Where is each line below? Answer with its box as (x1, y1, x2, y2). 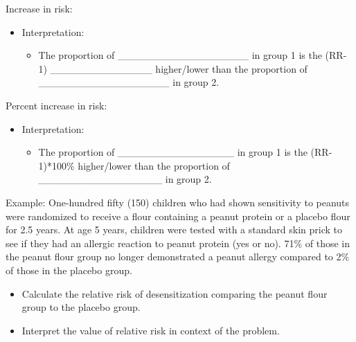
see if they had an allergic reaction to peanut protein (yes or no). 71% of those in (6, 235, 350, 250)
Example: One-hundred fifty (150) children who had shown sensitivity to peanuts (6, 195, 350, 209)
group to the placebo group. (21, 300, 141, 314)
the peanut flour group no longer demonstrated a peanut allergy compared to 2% (6, 249, 350, 264)
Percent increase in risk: (6, 98, 107, 112)
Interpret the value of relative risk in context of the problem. (21, 323, 280, 337)
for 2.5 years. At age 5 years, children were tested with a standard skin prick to (6, 222, 342, 237)
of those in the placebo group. (6, 262, 132, 277)
